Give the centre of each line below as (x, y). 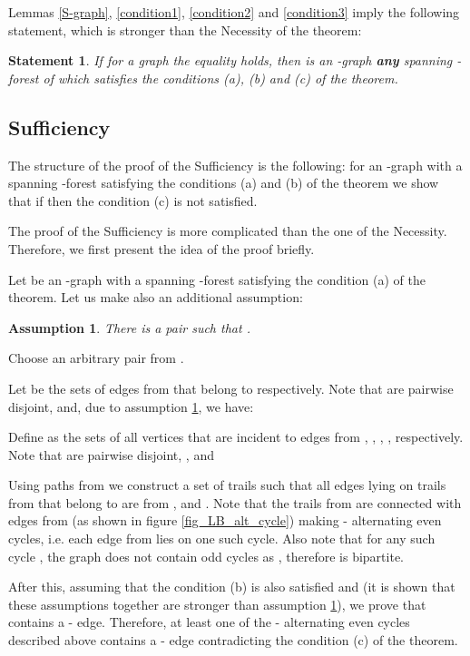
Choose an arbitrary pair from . (96, 358)
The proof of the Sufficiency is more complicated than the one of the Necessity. (228, 231)
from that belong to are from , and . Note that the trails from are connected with (235, 502)
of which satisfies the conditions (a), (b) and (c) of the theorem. (220, 78)
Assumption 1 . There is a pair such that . (129, 327)
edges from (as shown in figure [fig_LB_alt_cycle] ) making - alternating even (225, 520)
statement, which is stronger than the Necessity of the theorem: (185, 29)
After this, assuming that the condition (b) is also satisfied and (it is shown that (232, 587)
